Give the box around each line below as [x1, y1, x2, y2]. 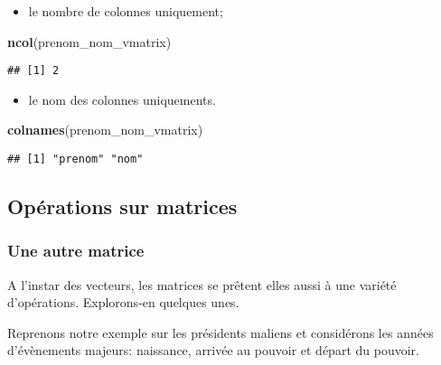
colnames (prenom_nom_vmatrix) [7, 120, 203, 139]
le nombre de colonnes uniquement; [28, 2, 223, 20]
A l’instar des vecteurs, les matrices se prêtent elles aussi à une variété [7, 275, 397, 294]
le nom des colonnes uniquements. [28, 89, 216, 108]
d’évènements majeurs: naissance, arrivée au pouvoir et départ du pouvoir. [7, 341, 419, 360]
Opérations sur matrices [7, 192, 238, 220]
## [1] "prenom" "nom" [7, 153, 144, 166]
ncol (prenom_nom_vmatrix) [7, 32, 172, 51]
